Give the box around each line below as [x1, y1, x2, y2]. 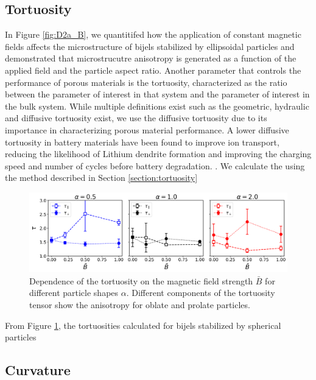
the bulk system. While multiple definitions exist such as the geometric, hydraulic [5, 99, 309, 112]
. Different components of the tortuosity [126, 286, 275, 299]
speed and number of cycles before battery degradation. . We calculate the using [5, 159, 305, 172]
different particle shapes [29, 286, 119, 299]
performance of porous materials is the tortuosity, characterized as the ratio [5, 76, 287, 88]
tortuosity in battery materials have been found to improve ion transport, [5, 135, 279, 148]
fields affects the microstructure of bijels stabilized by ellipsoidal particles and [5, 40, 295, 52]
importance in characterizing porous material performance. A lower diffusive [5, 123, 289, 136]
